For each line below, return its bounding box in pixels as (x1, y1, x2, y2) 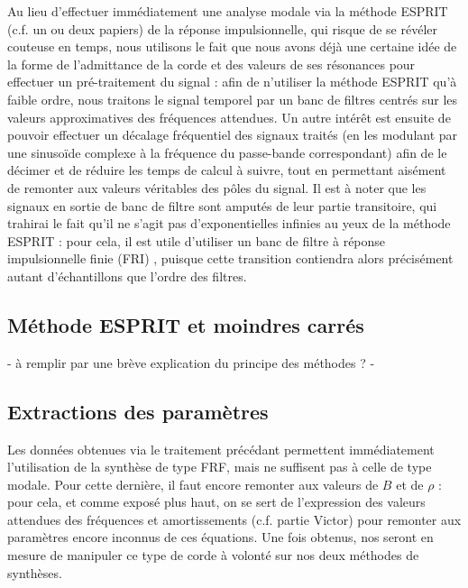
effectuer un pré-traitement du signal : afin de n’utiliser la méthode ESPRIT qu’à (7, 72, 457, 91)
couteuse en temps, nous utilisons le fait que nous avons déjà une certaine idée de (7, 37, 457, 56)
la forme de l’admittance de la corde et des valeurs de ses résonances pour (7, 54, 416, 73)
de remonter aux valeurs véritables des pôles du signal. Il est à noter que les (7, 178, 427, 197)
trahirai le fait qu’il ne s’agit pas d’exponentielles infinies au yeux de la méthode (7, 214, 451, 233)
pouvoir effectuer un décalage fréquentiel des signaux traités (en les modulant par (7, 125, 458, 144)
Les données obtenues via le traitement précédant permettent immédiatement (7, 439, 435, 458)
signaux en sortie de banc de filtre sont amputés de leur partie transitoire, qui (7, 196, 437, 215)
